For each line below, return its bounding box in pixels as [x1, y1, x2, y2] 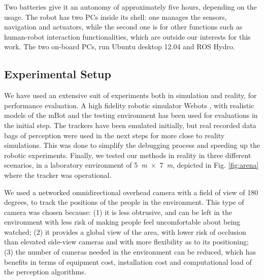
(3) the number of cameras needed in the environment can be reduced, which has [4, 246, 256, 257]
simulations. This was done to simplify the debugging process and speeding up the [4, 140, 260, 150]
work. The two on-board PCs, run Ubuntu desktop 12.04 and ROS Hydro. [4, 41, 235, 52]
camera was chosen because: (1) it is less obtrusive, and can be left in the [4, 206, 232, 217]
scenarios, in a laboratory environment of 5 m [4, 160, 147, 170]
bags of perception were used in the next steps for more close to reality [4, 130, 225, 140]
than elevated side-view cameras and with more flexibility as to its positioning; [4, 236, 249, 247]
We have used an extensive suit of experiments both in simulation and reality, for [4, 90, 257, 101]
